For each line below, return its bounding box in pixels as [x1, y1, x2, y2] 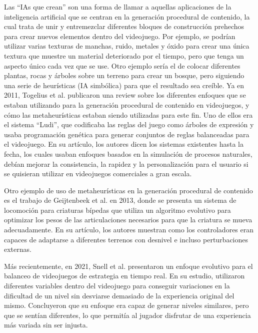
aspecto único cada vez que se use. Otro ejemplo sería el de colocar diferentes [4, 60, 240, 71]
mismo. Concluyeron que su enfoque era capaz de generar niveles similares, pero [4, 300, 249, 310]
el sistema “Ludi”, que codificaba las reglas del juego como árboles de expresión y [4, 119, 254, 130]
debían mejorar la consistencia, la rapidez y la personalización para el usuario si [4, 158, 248, 169]
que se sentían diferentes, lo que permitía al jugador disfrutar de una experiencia [4, 309, 251, 320]
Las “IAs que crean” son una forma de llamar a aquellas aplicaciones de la [4, 2, 231, 12]
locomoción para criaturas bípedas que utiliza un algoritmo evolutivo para [4, 204, 231, 215]
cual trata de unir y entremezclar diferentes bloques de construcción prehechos [4, 21, 244, 32]
